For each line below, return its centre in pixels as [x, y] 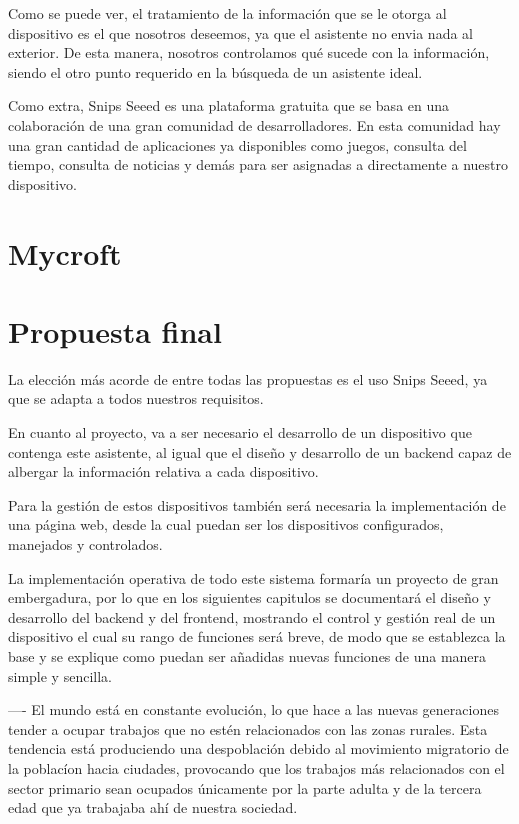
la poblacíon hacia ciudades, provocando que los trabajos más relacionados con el [256, 767]
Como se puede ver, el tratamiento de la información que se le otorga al [227, 13]
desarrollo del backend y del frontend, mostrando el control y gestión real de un [252, 616]
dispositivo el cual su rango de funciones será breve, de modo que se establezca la [257, 636]
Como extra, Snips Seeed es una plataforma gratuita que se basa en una [229, 105]
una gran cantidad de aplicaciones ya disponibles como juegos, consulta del [237, 144]
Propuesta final [115, 330]
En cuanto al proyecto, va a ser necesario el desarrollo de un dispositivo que [240, 432]
